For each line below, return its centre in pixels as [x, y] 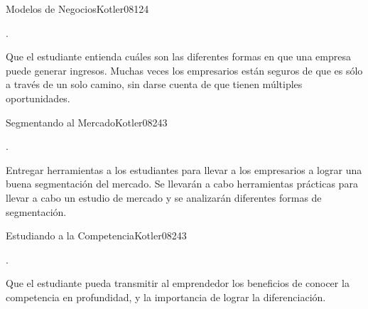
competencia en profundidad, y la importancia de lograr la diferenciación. [166, 297]
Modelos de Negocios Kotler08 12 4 [77, 9]
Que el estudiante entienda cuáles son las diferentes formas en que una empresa [178, 56]
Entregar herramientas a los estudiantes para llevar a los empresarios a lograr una [184, 169]
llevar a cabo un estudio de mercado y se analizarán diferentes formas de [164, 197]
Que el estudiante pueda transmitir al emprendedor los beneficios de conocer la [178, 283]
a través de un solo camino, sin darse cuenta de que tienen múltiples [154, 84]
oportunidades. [38, 98]
